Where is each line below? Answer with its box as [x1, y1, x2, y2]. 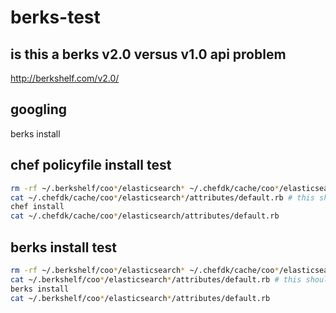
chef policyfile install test [10, 157, 172, 174]
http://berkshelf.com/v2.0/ [10, 72, 120, 84]
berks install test [10, 239, 117, 256]
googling [10, 101, 68, 118]
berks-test [10, 6, 101, 29]
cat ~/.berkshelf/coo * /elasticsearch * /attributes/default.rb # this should [10, 274, 333, 285]
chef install [10, 202, 65, 212]
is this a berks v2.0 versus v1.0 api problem [10, 46, 287, 63]
